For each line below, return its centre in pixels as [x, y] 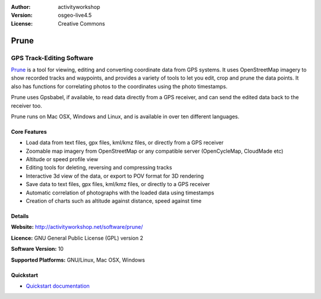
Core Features [29, 131]
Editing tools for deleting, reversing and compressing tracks [99, 168]
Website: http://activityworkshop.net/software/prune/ [77, 227]
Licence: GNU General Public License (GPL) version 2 [77, 238]
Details [20, 216]
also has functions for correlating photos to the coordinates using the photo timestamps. [119, 86]
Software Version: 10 [37, 249]
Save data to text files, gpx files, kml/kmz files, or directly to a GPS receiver [118, 184]
